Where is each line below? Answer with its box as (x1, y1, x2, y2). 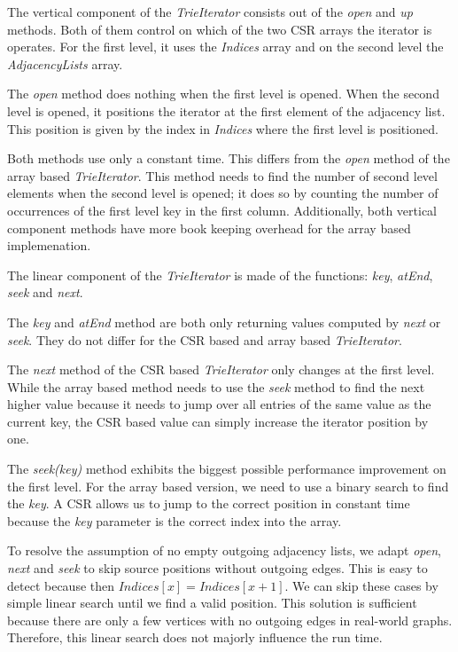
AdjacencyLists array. (7, 54, 123, 73)
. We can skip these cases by (284, 576, 439, 594)
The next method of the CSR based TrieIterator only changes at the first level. (7, 360, 435, 379)
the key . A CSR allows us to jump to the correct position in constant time (7, 494, 410, 513)
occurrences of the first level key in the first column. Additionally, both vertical (7, 200, 438, 219)
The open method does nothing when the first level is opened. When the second (7, 84, 439, 103)
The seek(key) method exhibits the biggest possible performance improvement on (7, 460, 446, 478)
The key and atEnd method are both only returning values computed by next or (7, 312, 441, 331)
